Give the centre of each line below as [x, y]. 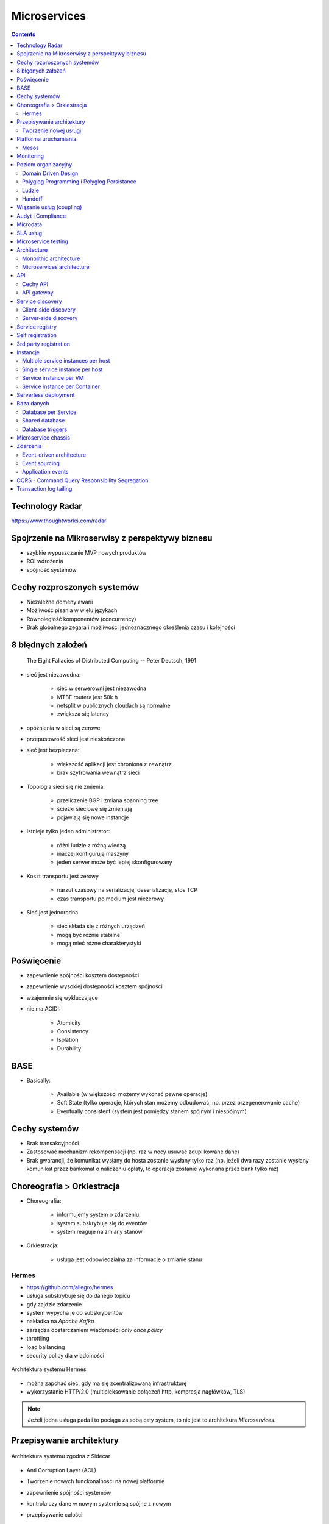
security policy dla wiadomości [65, 1356]
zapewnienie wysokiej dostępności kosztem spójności [94, 986]
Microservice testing [42, 241]
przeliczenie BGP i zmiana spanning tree [108, 800]
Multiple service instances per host [66, 361]
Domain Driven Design [50, 173]
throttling [38, 1339]
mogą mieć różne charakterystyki [99, 943]
